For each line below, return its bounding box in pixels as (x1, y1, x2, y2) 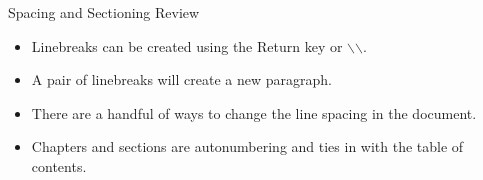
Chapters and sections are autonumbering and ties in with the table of (31, 136, 464, 157)
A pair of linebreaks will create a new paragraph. (31, 69, 332, 90)
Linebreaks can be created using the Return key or (31, 35, 343, 56)
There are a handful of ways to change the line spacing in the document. (31, 102, 477, 123)
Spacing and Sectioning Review (8, 2, 200, 22)
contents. (31, 155, 87, 176)
